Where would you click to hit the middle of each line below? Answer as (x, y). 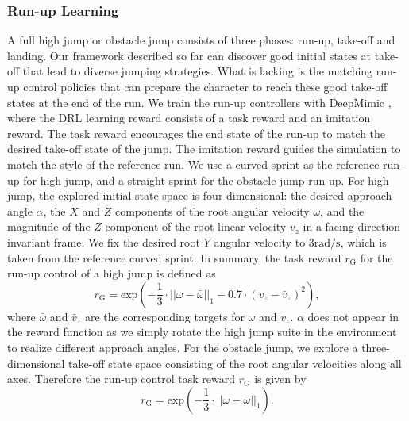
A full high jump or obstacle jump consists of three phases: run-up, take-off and (201, 40)
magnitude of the (49, 226)
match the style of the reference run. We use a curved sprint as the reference (193, 164)
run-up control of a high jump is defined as (112, 273)
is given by (280, 379)
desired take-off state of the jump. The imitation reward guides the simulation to (204, 149)
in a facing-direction (352, 226)
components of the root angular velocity (212, 210)
